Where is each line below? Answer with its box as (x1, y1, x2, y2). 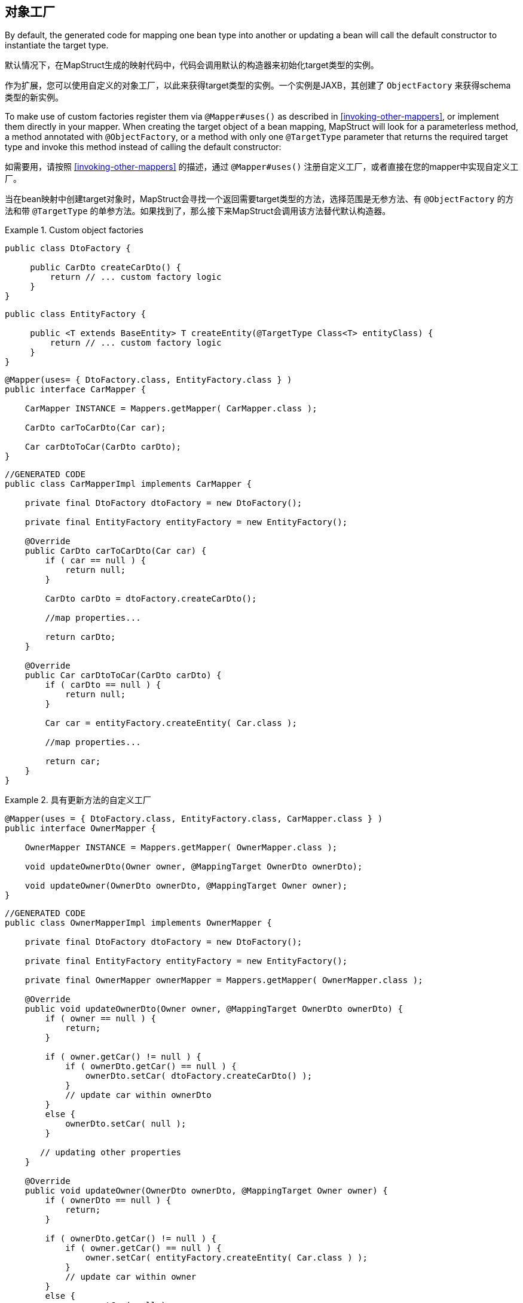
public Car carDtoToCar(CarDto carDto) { (25, 670, 222, 681)
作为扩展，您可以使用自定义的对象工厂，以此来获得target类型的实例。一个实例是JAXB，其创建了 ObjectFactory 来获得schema (5, 80, 511, 91)
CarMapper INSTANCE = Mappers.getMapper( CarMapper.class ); (25, 404, 317, 414)
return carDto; (45, 632, 116, 642)
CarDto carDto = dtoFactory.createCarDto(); (45, 594, 257, 604)
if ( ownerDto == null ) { (45, 1195, 172, 1206)
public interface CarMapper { (5, 385, 146, 395)
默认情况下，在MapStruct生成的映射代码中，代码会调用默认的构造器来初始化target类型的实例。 (5, 60, 379, 71)
